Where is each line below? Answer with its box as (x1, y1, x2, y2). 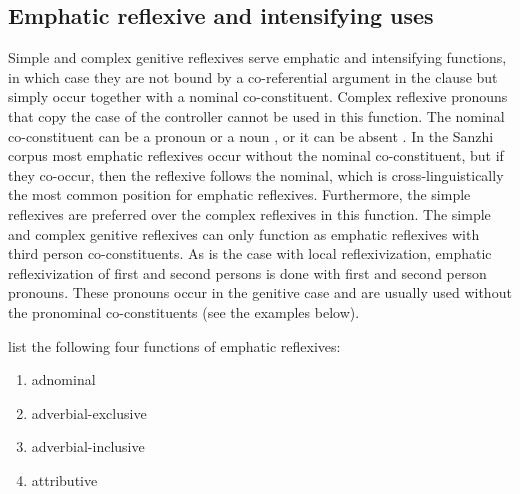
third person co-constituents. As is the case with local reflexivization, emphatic (8, 243, 492, 264)
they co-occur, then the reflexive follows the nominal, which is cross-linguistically (8, 164, 504, 185)
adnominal (31, 369, 96, 390)
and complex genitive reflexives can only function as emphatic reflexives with (8, 223, 480, 244)
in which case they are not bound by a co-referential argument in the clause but (8, 66, 498, 87)
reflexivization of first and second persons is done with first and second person (8, 262, 487, 283)
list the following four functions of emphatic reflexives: (8, 335, 341, 356)
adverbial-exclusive (31, 402, 147, 423)
